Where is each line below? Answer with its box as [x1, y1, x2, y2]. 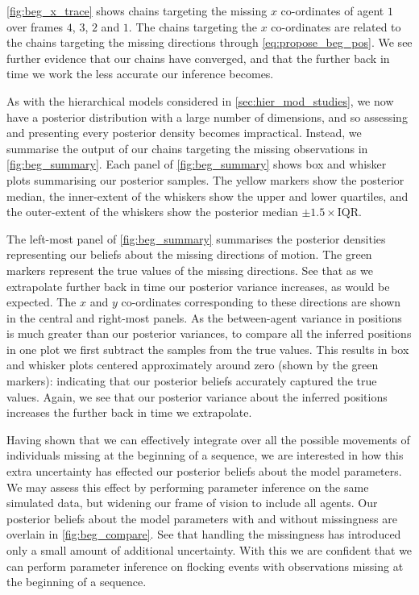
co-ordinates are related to [271, 18, 401, 35]
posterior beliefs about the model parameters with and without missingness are [6, 510, 397, 526]
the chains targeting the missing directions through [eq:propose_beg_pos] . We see [6, 34, 413, 51]
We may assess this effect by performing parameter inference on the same [6, 478, 369, 495]
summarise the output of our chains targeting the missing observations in [6, 139, 368, 156]
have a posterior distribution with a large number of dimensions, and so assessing [6, 108, 408, 125]
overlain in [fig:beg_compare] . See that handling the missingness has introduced [6, 526, 401, 543]
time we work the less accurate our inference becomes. [6, 65, 274, 82]
